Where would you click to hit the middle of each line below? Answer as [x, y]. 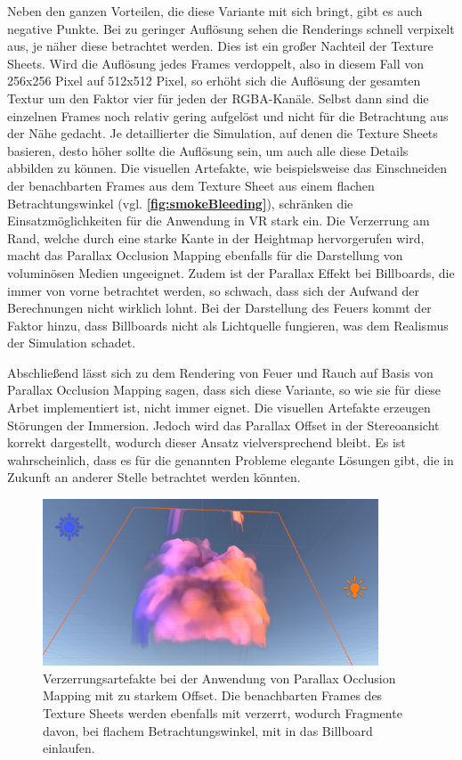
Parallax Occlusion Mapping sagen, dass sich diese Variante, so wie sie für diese [224, 390]
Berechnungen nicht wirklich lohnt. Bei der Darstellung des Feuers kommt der [219, 308]
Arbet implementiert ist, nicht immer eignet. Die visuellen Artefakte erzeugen [219, 408]
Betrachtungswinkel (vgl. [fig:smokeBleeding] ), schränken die [180, 203]
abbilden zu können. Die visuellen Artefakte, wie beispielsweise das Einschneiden [227, 168]
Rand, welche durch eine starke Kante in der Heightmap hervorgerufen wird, [216, 237]
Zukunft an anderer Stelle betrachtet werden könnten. [154, 477]
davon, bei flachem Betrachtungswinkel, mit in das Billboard [208, 730]
